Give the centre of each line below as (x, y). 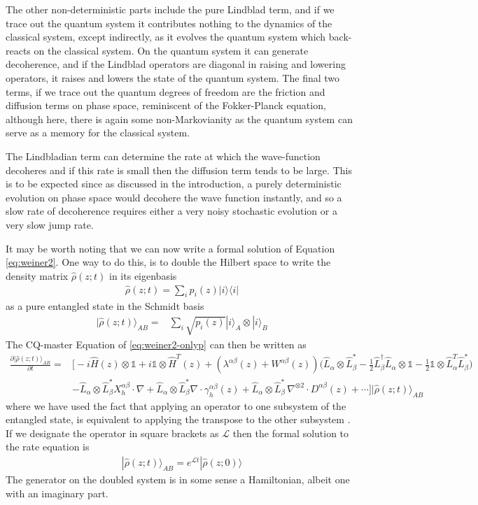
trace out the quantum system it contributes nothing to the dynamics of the (169, 23)
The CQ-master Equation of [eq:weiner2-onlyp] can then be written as (156, 344)
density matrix (37, 275)
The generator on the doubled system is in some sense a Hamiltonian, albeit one (178, 479)
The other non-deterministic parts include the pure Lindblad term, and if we (170, 9)
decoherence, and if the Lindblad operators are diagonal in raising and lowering (176, 64)
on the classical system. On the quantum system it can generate (171, 50)
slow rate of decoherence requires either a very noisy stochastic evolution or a (171, 211)
